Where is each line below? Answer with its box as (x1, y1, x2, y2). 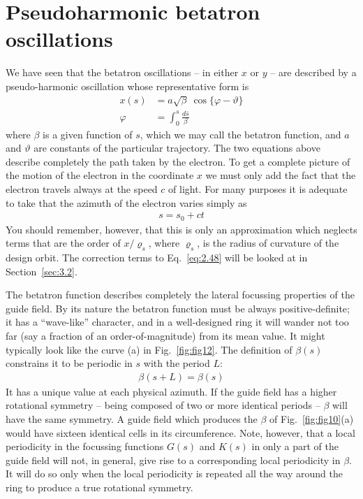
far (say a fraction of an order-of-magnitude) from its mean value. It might (6, 328, 325, 343)
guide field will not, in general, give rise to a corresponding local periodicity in (6, 452, 341, 467)
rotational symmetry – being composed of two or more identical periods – (6, 398, 320, 412)
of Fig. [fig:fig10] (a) (269, 412, 354, 426)
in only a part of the (251, 439, 339, 454)
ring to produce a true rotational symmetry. (6, 480, 193, 495)
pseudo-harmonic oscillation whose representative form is (6, 78, 249, 93)
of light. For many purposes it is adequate (168, 182, 348, 196)
